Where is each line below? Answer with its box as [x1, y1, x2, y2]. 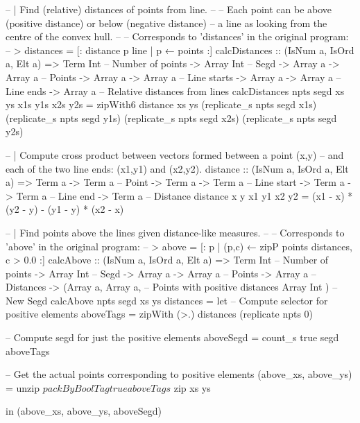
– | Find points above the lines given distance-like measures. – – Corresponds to [6, 225, 345, 239]
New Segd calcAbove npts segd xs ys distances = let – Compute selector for [6, 293, 328, 307]
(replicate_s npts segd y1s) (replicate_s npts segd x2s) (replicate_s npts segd [6, 110, 337, 125]
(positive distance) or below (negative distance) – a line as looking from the [6, 15, 327, 30]
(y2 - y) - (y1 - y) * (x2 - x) [6, 202, 124, 216]
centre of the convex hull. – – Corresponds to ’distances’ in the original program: [6, 29, 349, 44]
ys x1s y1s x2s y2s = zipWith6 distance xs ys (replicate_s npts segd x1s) [6, 97, 317, 112]
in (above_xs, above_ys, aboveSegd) [6, 404, 162, 418]
